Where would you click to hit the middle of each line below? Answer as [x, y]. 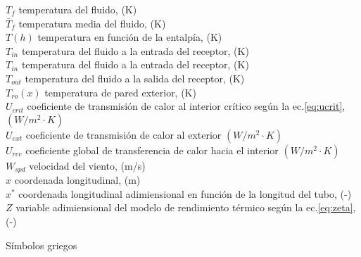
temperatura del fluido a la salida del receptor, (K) [135, 78]
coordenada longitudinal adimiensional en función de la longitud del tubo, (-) [185, 193]
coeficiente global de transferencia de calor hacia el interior [152, 150]
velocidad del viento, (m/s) [87, 165]
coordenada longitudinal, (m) [77, 180]
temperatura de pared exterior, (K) [120, 92]
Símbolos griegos [42, 245]
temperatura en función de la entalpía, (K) [130, 37]
